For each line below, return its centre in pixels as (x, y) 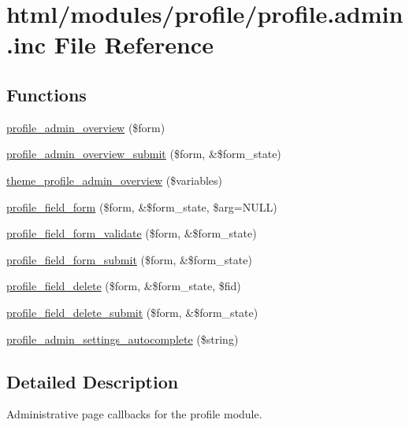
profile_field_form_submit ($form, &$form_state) (129, 259)
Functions (46, 94)
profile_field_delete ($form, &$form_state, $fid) (124, 286)
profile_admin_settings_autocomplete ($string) (123, 339)
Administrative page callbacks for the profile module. (134, 414)
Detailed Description (93, 381)
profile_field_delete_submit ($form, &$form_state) (132, 312)
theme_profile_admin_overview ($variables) (114, 180)
